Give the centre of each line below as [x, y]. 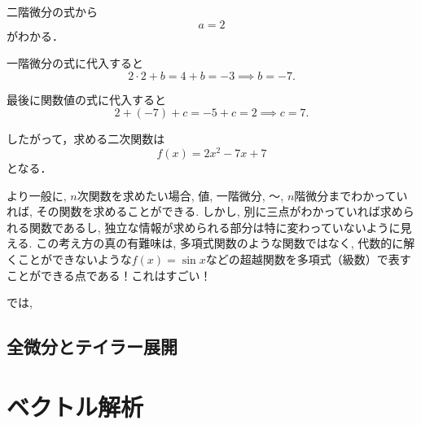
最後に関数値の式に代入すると [86, 99]
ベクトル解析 [75, 406]
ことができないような [75, 259]
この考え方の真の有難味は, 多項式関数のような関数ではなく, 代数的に [220, 243]
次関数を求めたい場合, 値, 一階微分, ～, [180, 195]
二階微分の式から [52, 11]
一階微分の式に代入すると [75, 63]
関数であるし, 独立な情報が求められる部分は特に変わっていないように [215, 227]
